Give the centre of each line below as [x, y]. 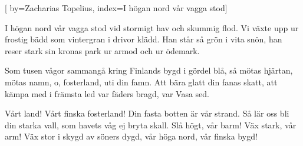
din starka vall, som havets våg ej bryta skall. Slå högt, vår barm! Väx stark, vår [151, 125]
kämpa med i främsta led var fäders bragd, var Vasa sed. [107, 93]
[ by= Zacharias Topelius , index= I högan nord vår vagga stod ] [116, 8]
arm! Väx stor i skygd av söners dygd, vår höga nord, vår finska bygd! [131, 136]
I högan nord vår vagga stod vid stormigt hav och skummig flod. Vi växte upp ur [152, 27]
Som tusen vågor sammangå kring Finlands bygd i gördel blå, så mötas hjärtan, [149, 70]
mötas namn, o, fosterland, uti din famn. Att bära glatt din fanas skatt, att [141, 82]
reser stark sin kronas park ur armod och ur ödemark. [102, 50]
